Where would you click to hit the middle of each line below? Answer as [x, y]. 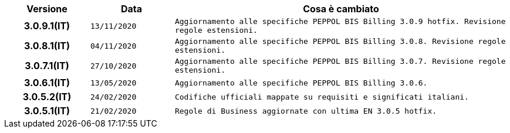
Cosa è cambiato [341, 9]
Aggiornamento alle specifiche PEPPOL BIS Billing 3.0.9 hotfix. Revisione [340, 21]
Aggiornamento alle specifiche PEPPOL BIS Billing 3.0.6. [301, 83]
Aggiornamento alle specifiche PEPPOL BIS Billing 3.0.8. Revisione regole [340, 41]
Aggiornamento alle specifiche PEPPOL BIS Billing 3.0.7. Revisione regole [340, 61]
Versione [47, 9]
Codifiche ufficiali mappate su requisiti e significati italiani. [322, 97]
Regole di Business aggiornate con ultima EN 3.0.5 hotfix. [306, 111]
